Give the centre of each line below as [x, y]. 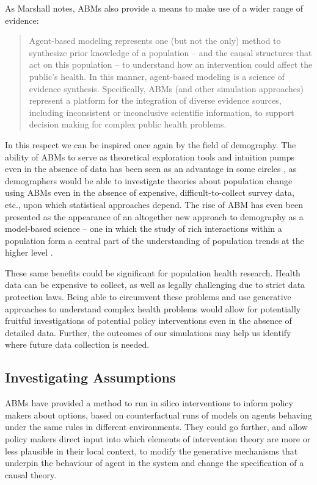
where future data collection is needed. [77, 344]
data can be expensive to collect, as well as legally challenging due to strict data [155, 285]
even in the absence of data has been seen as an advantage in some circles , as [151, 169]
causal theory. [31, 474]
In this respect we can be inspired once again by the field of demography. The [151, 144]
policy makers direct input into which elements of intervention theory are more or [158, 439]
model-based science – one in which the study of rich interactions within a [144, 228]
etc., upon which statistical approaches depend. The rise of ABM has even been [154, 204]
